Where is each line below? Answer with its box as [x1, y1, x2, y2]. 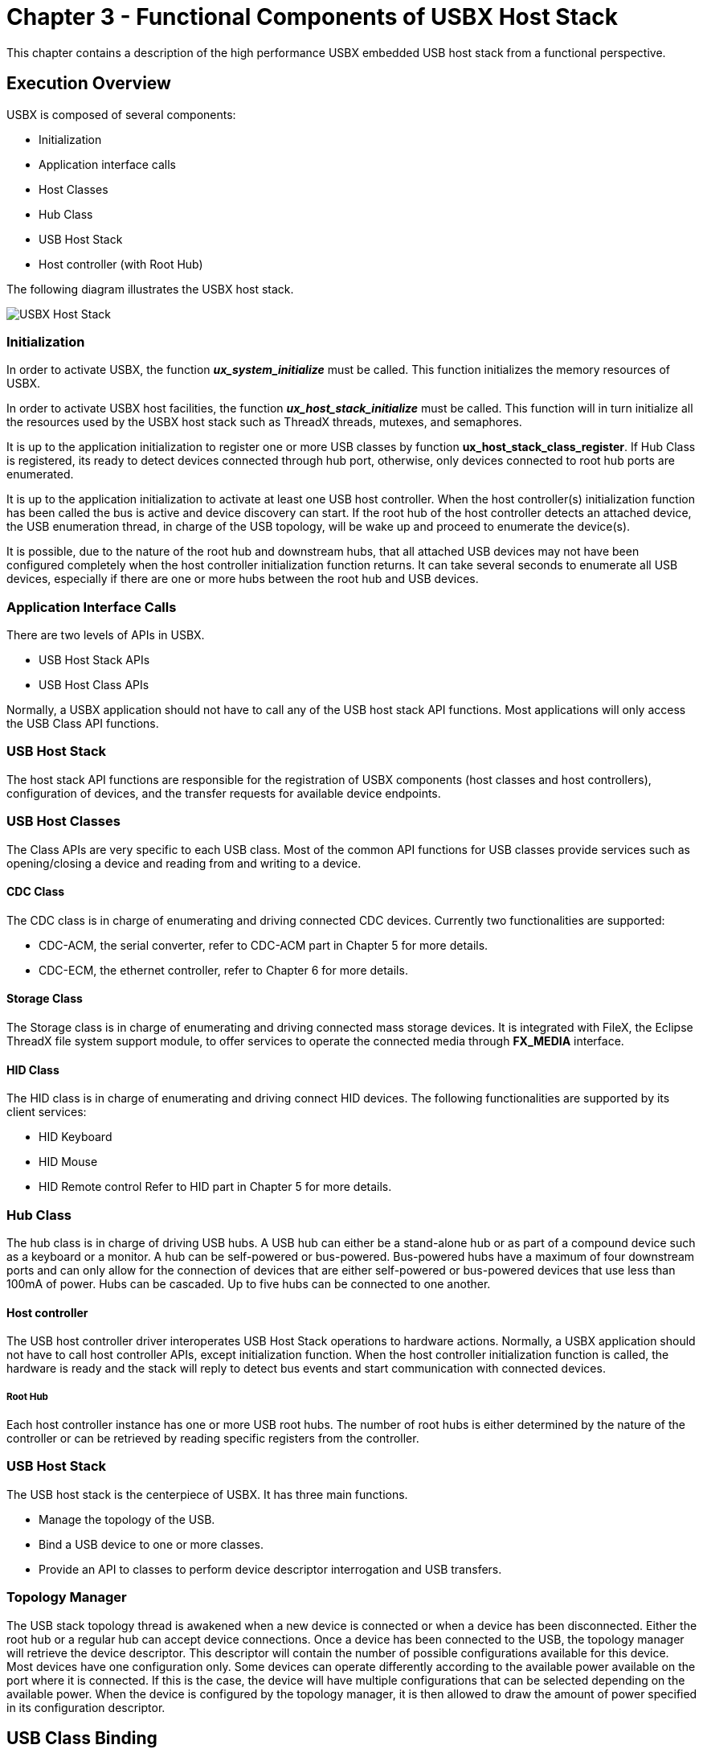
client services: [6, 1105, 87, 1119]
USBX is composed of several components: [6, 107, 236, 121]
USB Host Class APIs [39, 678, 149, 692]
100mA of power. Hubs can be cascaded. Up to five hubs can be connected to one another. [6, 1277, 491, 1291]
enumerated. [6, 467, 74, 482]
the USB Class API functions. [6, 716, 159, 731]
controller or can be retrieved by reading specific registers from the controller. [6, 1431, 419, 1445]
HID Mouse [39, 1155, 98, 1169]
